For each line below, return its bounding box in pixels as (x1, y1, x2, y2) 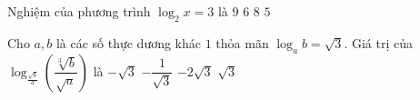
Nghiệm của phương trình (7, 2, 151, 20)
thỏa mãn (215, 33, 269, 52)
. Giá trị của (344, 33, 414, 52)
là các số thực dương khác (55, 33, 202, 52)
